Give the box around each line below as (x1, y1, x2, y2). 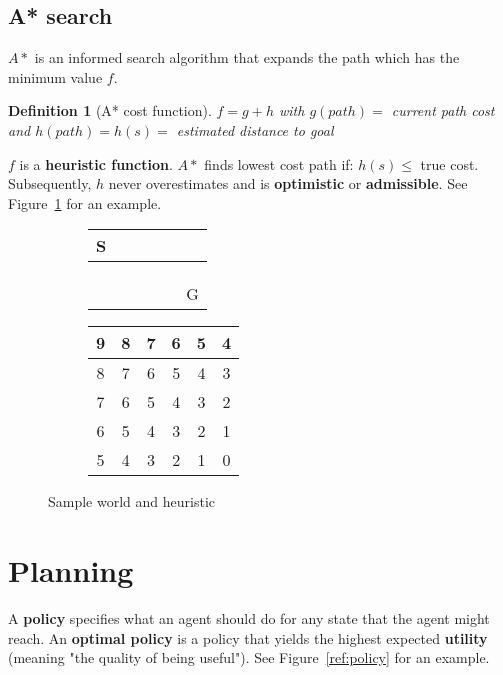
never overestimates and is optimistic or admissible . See (108, 173, 468, 194)
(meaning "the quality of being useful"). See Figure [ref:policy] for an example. (8, 647, 490, 668)
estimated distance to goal (176, 119, 334, 140)
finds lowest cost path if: (204, 153, 354, 174)
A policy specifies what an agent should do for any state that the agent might (8, 608, 490, 629)
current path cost (391, 100, 495, 121)
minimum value (8, 66, 103, 87)
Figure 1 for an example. (8, 192, 162, 213)
